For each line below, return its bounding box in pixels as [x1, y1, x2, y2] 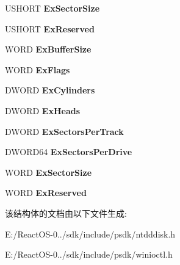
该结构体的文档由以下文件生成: [5, 206, 127, 219]
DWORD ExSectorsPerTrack [5, 125, 124, 137]
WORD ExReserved [5, 186, 87, 199]
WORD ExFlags [5, 63, 70, 76]
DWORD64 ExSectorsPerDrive [5, 145, 132, 158]
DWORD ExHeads [5, 104, 81, 117]
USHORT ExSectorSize [5, 2, 100, 14]
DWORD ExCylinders [5, 84, 95, 96]
